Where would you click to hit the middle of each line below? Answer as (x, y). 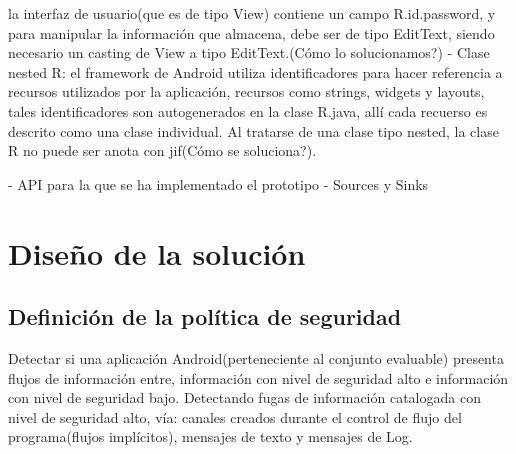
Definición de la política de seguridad (205, 316)
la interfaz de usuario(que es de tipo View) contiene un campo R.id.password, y (252, 13)
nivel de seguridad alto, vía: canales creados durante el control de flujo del (235, 416)
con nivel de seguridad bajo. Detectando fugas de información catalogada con (244, 397)
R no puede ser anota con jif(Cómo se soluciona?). (162, 150)
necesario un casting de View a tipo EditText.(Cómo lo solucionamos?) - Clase (249, 52)
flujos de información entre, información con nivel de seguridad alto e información (258, 377)
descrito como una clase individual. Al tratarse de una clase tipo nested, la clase (253, 130)
